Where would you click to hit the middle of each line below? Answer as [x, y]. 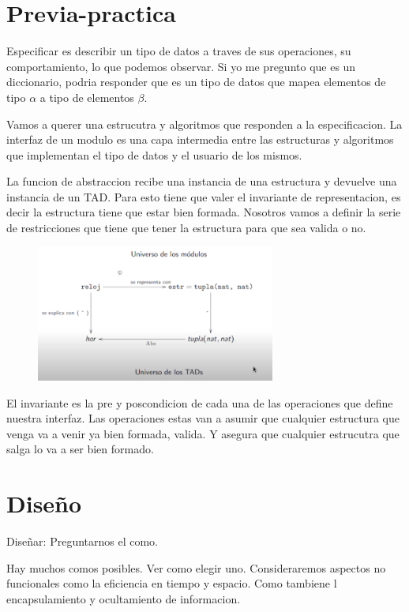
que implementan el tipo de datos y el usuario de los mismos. [154, 154]
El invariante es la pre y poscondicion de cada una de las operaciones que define [200, 402]
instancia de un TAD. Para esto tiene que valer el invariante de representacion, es [204, 196]
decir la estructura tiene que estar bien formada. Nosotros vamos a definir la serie [204, 212]
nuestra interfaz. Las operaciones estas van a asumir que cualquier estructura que [203, 418]
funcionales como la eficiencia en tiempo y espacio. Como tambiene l [172, 583]
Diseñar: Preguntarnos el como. [82, 541]
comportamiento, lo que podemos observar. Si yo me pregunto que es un [181, 66]
